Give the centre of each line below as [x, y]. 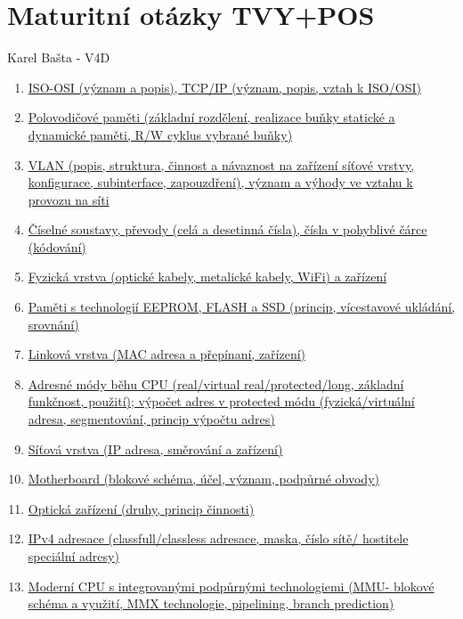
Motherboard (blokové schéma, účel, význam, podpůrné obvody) [203, 479]
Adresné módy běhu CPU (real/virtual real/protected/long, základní [216, 383]
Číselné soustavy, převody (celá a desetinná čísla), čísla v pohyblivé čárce [227, 229]
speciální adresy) [73, 556]
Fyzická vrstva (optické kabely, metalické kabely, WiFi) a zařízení [207, 277]
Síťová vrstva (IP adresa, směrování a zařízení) [155, 448]
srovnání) [53, 324]
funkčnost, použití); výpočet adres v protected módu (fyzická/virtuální [221, 401]
